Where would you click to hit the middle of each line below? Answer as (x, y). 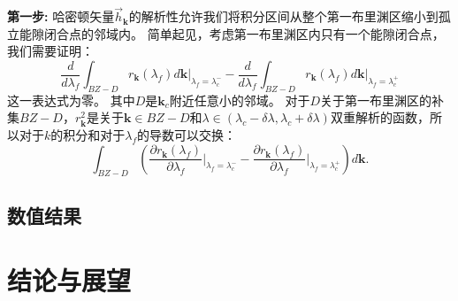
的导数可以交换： (187, 134)
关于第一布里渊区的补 (382, 100)
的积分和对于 (88, 134)
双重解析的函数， (380, 117)
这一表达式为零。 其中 (71, 100)
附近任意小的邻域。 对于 (240, 100)
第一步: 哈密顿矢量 (61, 16)
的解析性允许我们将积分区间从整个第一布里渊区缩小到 (283, 16)
